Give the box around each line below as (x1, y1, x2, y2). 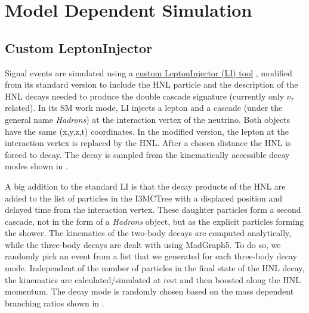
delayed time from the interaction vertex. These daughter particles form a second (5, 203, 301, 216)
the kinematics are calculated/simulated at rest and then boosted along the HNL (5, 273, 301, 286)
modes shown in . (5, 160, 68, 172)
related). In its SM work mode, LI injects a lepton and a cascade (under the (5, 101, 283, 114)
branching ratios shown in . (5, 296, 104, 309)
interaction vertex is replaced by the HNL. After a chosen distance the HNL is (5, 137, 291, 149)
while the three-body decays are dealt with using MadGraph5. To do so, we (5, 238, 281, 250)
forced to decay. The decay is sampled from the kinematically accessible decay (5, 148, 290, 160)
